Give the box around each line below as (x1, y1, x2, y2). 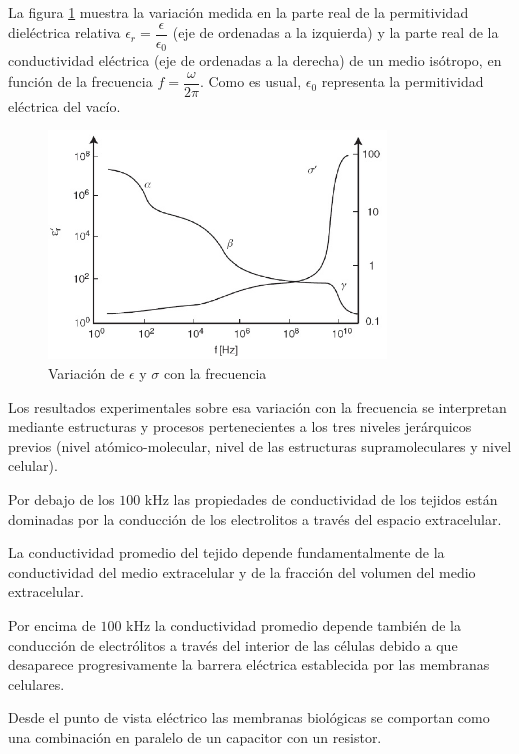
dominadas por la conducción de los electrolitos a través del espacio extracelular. (8, 508, 502, 529)
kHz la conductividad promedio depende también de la (126, 615, 461, 636)
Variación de (48, 363, 125, 384)
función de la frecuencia (8, 71, 153, 92)
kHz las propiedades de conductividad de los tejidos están (144, 489, 498, 510)
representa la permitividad (321, 71, 484, 92)
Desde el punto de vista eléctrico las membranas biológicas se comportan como (8, 707, 490, 728)
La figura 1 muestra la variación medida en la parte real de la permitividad (8, 2, 469, 22)
